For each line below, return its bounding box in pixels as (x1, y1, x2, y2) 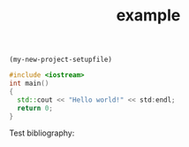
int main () (9, 79, 49, 89)
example (116, 5, 181, 26)
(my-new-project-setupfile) (9, 55, 113, 65)
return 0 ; (17, 104, 53, 112)
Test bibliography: (9, 128, 75, 138)
